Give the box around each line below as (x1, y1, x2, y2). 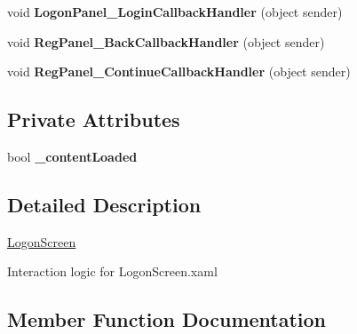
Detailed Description (7, 190, 202, 218)
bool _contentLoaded (7, 147, 138, 165)
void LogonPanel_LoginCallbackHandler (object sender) (7, 3, 343, 20)
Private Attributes (7, 106, 180, 133)
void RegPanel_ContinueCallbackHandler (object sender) (7, 62, 351, 81)
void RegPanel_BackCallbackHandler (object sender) (7, 32, 325, 51)
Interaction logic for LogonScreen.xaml (7, 262, 218, 281)
